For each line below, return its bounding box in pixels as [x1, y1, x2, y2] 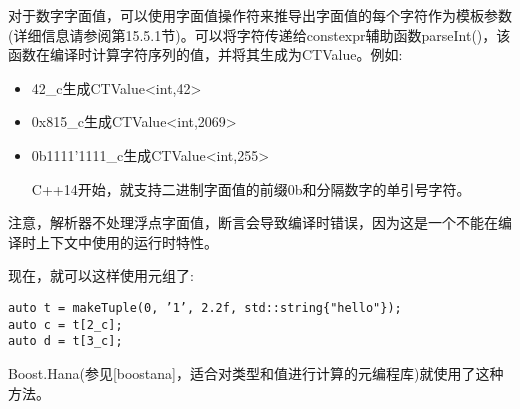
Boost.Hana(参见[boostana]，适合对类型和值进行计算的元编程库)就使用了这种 [8, 362, 504, 383]
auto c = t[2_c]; [8, 317, 123, 332]
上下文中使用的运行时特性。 [35, 231, 218, 252]
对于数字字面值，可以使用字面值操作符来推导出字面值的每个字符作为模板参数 [8, 5, 512, 25]
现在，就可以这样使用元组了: [8, 265, 194, 286]
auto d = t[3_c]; [8, 334, 123, 349]
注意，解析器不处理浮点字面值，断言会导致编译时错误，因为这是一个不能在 [8, 212, 498, 233]
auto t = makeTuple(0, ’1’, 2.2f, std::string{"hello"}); [8, 300, 402, 315]
